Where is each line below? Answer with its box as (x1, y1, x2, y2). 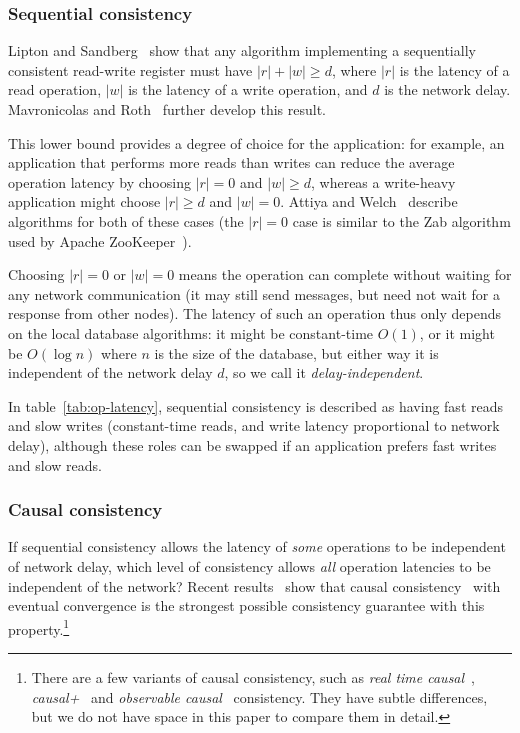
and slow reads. (8, 454, 102, 475)
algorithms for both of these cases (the (8, 210, 244, 231)
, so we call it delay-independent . (224, 362, 424, 383)
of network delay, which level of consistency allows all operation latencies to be (8, 555, 491, 576)
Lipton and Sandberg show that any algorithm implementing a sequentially (8, 40, 476, 61)
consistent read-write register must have (8, 59, 253, 80)
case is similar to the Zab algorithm (292, 210, 511, 231)
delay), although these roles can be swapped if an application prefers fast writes (8, 434, 497, 455)
